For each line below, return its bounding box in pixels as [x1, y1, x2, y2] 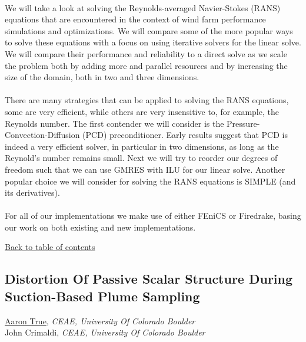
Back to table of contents [5, 241, 95, 253]
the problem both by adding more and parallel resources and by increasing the [5, 59, 288, 71]
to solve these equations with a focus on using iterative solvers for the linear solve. [5, 36, 301, 48]
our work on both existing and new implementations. [5, 221, 196, 233]
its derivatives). [5, 186, 60, 199]
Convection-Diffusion [5, 129, 80, 141]
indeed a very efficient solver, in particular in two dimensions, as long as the [5, 140, 279, 152]
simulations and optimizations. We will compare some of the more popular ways [5, 24, 293, 37]
